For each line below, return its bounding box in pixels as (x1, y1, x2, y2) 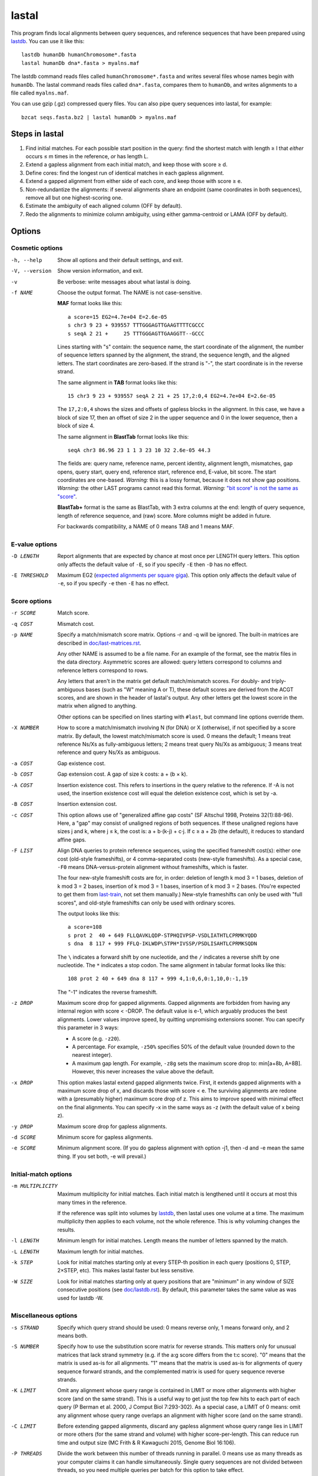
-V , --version (11, 267, 52, 275)
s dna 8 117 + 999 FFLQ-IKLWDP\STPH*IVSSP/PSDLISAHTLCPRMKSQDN (68, 941, 257, 947)
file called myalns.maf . (11, 89, 69, 96)
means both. (57, 1332, 88, 1340)
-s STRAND (11, 1324, 39, 1331)
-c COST (11, 812, 34, 818)
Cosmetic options (11, 244, 63, 252)
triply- (271, 678, 287, 685)
